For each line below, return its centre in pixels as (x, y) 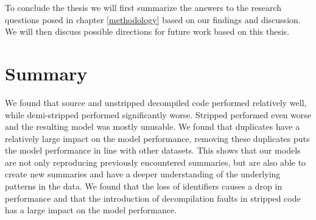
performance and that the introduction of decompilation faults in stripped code (153, 198)
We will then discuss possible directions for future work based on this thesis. (147, 31)
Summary (46, 73)
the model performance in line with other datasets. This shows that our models (153, 150)
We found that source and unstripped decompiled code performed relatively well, (156, 102)
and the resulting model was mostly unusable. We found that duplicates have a (153, 126)
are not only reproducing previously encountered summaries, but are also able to (156, 162)
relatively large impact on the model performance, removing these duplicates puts (157, 138)
